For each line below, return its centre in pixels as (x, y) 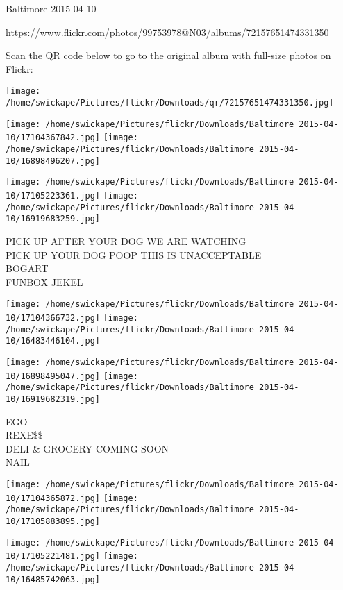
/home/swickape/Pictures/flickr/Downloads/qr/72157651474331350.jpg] (170, 103)
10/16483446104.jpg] (53, 341)
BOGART (27, 268)
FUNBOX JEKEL (44, 281)
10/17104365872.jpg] (53, 498)
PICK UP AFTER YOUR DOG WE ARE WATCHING (126, 241)
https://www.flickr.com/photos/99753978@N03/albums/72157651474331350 (167, 32)
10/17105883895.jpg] (53, 521)
